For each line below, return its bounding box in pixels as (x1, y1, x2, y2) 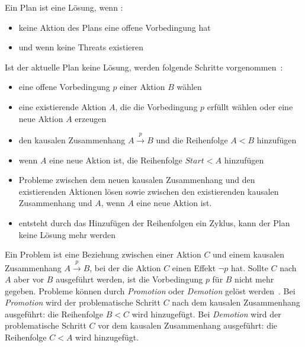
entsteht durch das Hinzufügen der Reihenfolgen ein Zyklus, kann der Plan (18, 216, 290, 229)
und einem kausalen (213, 248, 285, 261)
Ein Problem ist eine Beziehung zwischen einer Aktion (5, 248, 201, 261)
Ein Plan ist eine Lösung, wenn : (5, 1, 123, 13)
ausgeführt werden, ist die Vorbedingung (56, 273, 203, 285)
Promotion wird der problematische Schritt (5, 296, 160, 309)
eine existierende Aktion (18, 100, 107, 113)
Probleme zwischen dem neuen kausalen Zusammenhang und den (18, 173, 255, 186)
